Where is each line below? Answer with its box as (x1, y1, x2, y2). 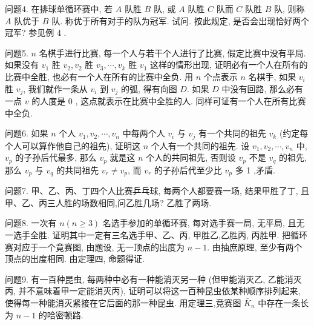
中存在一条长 (258, 296, 309, 309)
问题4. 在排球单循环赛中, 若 (5, 2, 113, 15)
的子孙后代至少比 (154, 163, 222, 176)
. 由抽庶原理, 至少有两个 (207, 240, 303, 253)
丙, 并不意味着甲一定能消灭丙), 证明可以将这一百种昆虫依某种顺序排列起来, (5, 284, 301, 297)
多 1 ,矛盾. (235, 163, 275, 176)
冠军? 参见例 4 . (5, 26, 67, 39)
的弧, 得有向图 (121, 82, 177, 95)
